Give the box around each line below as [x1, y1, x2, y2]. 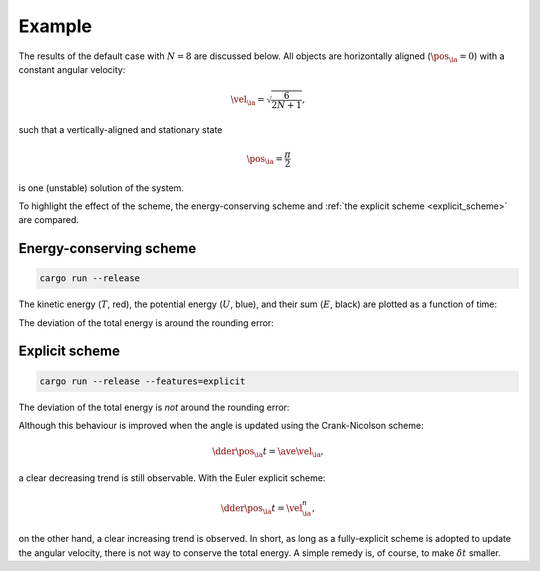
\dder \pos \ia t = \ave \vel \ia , [211, 446, 324, 460]
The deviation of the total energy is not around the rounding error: [18, 401, 290, 413]
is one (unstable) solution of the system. [18, 181, 185, 194]
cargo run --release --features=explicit [39, 375, 246, 387]
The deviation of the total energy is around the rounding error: [18, 316, 274, 329]
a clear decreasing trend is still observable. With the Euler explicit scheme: [18, 471, 326, 484]
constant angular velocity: [18, 63, 126, 75]
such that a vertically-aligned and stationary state [18, 123, 223, 135]
